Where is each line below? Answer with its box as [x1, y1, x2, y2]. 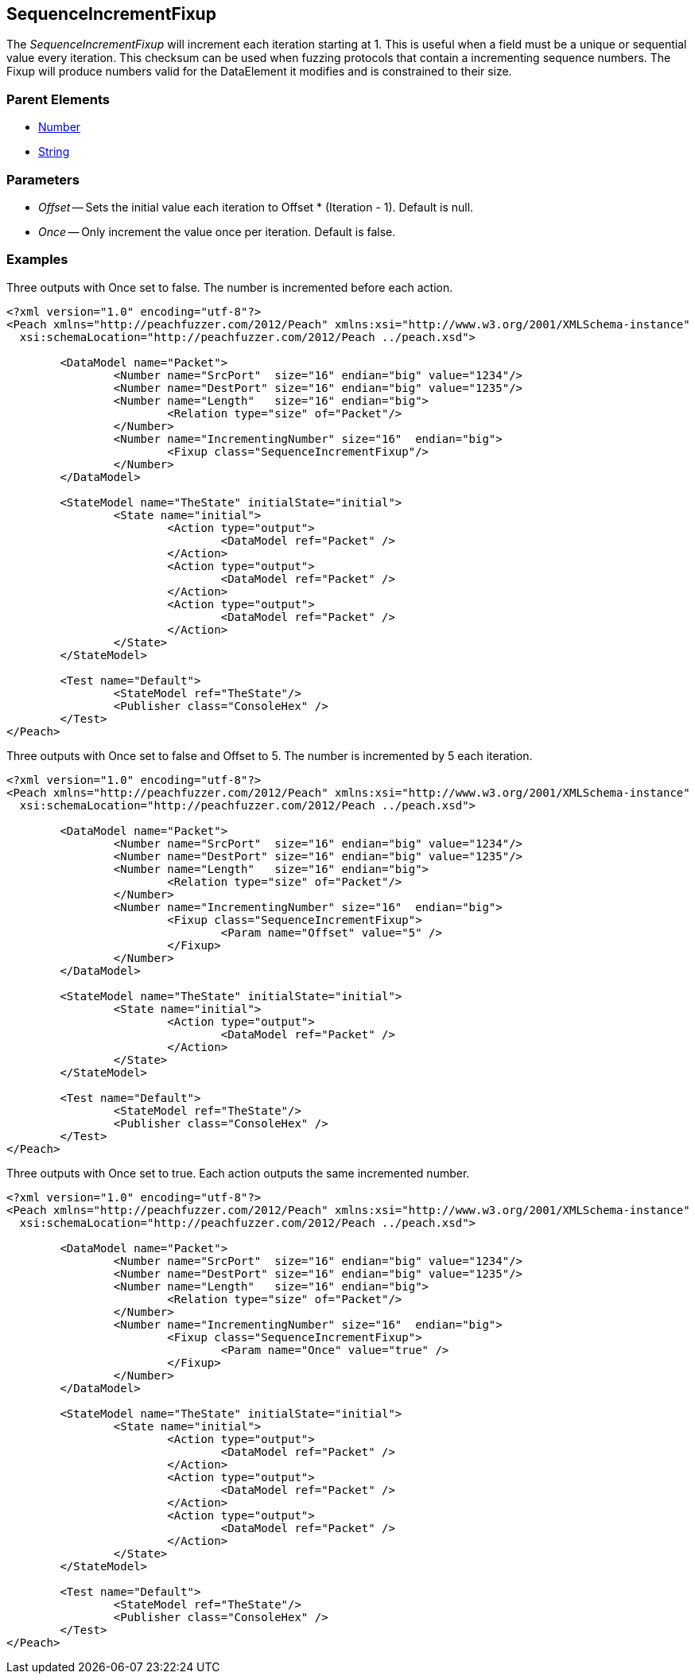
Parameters [6, 171, 80, 188]
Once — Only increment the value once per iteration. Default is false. [38, 224, 396, 239]
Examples [6, 251, 68, 268]
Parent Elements [6, 91, 110, 107]
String [38, 145, 70, 159]
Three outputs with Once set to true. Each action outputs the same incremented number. [6, 1166, 470, 1180]
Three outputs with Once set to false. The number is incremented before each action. [6, 280, 453, 294]
